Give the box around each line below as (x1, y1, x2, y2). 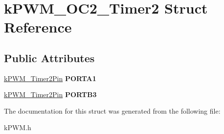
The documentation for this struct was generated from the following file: (4, 105, 221, 116)
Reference (4, 17, 72, 37)
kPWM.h (4, 122, 31, 132)
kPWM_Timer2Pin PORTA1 (4, 73, 96, 83)
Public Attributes (4, 50, 95, 65)
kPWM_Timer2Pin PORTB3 (4, 89, 97, 100)
